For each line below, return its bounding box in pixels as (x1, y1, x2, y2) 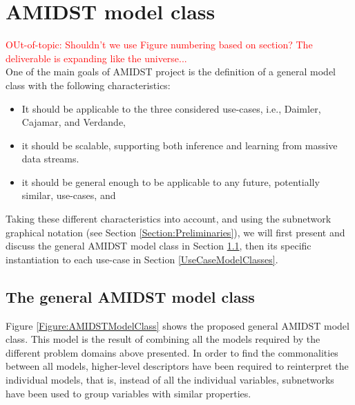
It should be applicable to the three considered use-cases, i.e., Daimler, (21, 101, 321, 115)
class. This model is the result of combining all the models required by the (6, 332, 320, 346)
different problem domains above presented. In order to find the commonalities (6, 345, 338, 359)
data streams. (21, 151, 79, 166)
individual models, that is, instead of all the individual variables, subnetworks (6, 373, 334, 387)
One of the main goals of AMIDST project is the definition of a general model (6, 64, 336, 79)
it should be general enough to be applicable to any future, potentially (21, 174, 320, 189)
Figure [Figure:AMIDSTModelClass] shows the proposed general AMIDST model (6, 318, 349, 332)
